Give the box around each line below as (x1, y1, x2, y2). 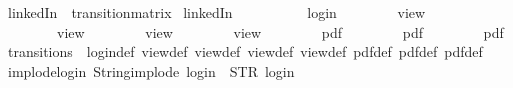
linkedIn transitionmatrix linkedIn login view (7, 2, 426, 22)
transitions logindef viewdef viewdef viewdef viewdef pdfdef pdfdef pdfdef (7, 41, 483, 62)
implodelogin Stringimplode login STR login (7, 60, 295, 81)
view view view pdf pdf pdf (56, 21, 504, 42)
